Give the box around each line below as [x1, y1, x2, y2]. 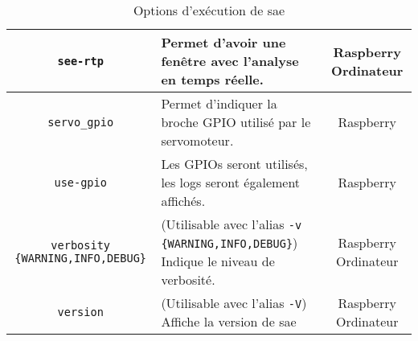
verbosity [51, 239, 111, 252]
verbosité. [161, 270, 215, 289]
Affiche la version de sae [161, 312, 297, 331]
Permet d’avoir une [161, 33, 286, 51]
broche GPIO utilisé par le [161, 113, 311, 131]
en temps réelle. [161, 70, 264, 88]
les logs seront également [161, 173, 301, 191]
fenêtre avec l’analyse [161, 51, 299, 70]
